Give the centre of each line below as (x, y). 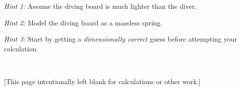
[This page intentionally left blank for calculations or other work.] (102, 81)
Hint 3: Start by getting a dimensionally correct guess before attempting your (121, 39)
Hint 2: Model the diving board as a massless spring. (83, 22)
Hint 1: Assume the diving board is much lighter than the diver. (100, 6)
